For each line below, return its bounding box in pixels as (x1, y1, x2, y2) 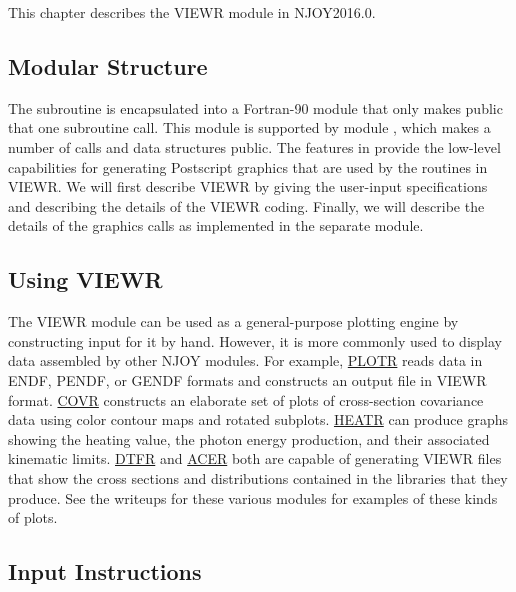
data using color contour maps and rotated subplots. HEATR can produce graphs (8, 409, 508, 430)
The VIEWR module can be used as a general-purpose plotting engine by (8, 311, 459, 332)
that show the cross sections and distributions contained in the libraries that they (8, 467, 508, 488)
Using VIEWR (8, 264, 163, 295)
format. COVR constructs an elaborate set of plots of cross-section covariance (8, 389, 484, 410)
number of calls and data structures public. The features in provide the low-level (8, 136, 501, 157)
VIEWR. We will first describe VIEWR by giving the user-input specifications (8, 176, 488, 197)
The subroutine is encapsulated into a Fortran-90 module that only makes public (8, 97, 503, 118)
